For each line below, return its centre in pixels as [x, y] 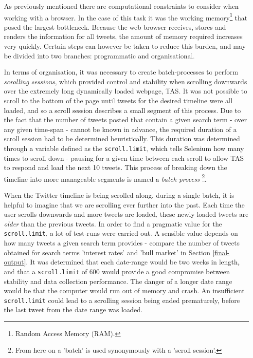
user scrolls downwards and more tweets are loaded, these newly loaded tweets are [126, 214]
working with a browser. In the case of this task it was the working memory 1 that [126, 17]
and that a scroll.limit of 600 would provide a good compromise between [117, 271]
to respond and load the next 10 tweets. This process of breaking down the [116, 167]
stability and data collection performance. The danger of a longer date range [118, 281]
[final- [221, 252]
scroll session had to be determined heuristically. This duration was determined [122, 139]
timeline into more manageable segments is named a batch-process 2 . [105, 178]
